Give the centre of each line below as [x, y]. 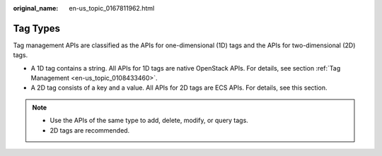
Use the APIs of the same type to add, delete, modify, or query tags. [149, 121]
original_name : [36, 8]
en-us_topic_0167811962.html [112, 8]
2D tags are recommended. [90, 130]
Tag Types [36, 28]
